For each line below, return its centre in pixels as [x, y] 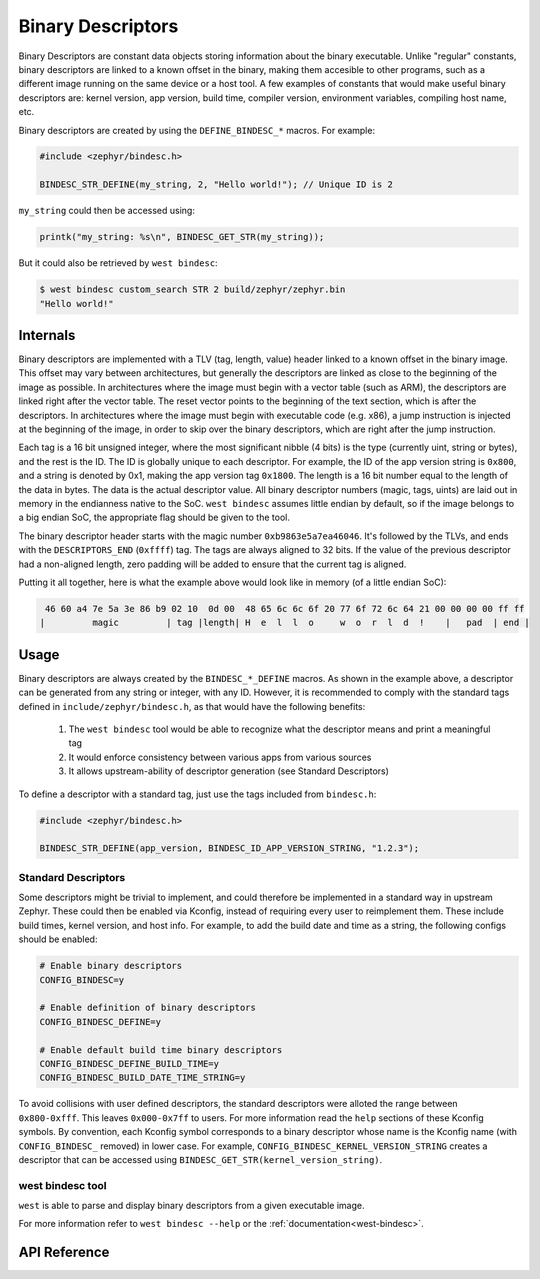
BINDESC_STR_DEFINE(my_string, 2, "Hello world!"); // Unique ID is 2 [216, 184]
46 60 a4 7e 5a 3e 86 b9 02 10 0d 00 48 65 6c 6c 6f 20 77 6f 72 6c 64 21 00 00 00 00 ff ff [285, 608]
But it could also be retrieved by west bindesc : [118, 263]
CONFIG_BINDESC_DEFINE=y [100, 1021]
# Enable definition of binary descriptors [148, 1008]
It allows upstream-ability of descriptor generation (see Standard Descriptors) [229, 771]
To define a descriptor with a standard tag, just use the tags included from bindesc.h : [197, 794]
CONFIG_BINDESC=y [82, 979]
